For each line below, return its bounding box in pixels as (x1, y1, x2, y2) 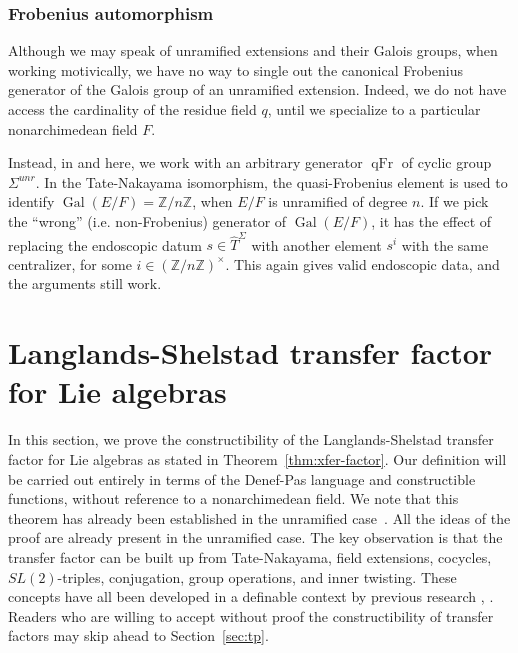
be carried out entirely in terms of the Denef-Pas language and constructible (8, 468, 476, 489)
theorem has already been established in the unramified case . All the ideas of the (8, 507, 511, 528)
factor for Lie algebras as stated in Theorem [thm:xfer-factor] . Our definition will (8, 448, 507, 469)
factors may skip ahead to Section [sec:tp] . (8, 625, 269, 646)
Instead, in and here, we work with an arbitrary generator (8, 152, 363, 173)
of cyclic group (401, 152, 492, 173)
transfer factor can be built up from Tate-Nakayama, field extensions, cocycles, (8, 546, 492, 567)
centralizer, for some (8, 253, 132, 274)
